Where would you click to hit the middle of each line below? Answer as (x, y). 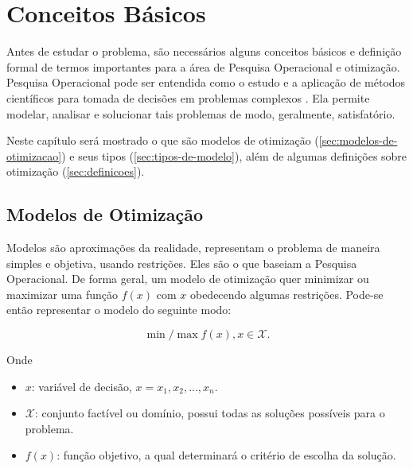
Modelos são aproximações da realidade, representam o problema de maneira (193, 248)
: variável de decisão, (82, 386)
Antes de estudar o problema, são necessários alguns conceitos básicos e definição (204, 51)
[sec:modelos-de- (358, 140)
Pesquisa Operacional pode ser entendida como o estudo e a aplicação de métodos (206, 82)
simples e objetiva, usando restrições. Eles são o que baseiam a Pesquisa (182, 263)
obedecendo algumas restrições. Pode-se (286, 294)
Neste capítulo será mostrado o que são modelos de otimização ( (163, 140)
